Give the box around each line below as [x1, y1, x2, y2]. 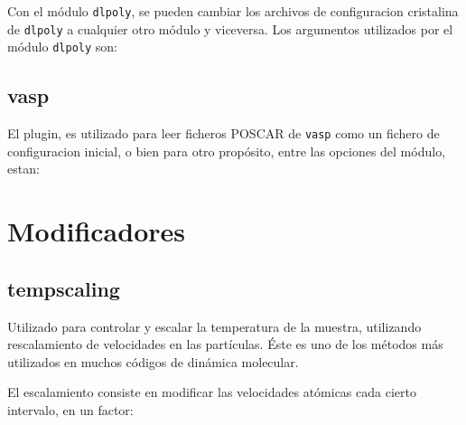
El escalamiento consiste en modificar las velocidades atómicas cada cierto [7, 382, 416, 401]
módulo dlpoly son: [7, 37, 117, 56]
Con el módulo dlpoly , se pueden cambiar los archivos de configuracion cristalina [7, 2, 459, 20]
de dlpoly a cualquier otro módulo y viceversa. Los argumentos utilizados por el [7, 19, 453, 38]
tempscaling [7, 274, 120, 302]
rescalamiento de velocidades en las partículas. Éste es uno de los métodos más [7, 335, 443, 354]
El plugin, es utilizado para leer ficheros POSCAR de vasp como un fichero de [7, 124, 440, 143]
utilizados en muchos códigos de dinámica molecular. [7, 352, 299, 371]
